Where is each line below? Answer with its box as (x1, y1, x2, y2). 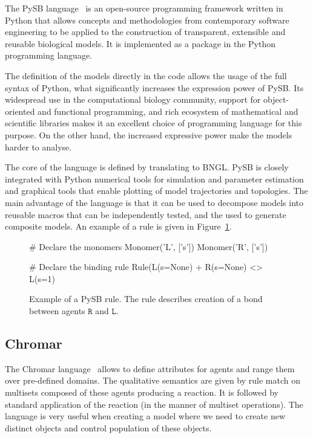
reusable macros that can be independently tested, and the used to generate (5, 208, 286, 221)
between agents (29, 304, 85, 317)
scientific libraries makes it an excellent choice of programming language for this (5, 117, 302, 129)
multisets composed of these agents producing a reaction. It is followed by (5, 386, 279, 399)
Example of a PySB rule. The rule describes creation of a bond (29, 292, 263, 305)
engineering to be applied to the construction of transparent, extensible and (5, 25, 286, 38)
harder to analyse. (5, 140, 72, 153)
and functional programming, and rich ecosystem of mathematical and (38, 105, 298, 117)
